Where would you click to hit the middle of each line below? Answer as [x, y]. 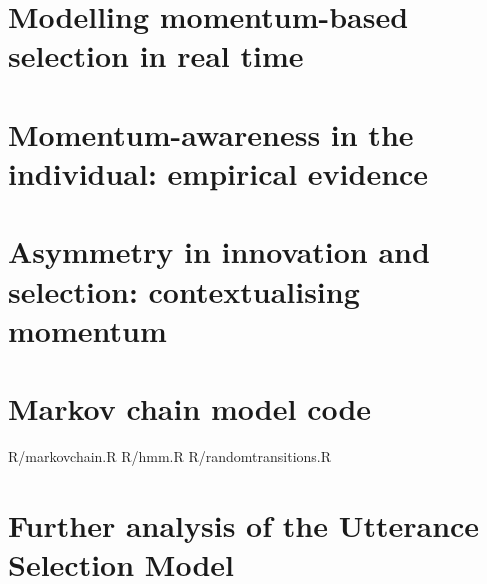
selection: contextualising [184, 290]
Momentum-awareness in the [211, 133]
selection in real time [156, 55]
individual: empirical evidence [218, 172]
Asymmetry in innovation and [219, 251]
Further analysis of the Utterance [244, 524]
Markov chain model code [190, 408]
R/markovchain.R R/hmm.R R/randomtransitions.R [170, 456]
